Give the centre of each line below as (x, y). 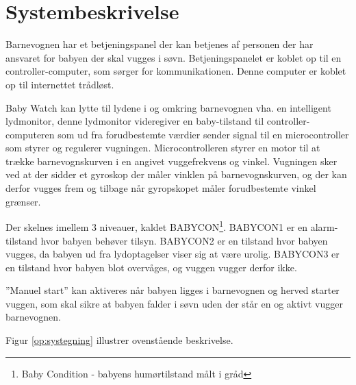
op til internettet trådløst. (60, 84)
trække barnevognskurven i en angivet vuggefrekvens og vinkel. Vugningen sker (171, 161)
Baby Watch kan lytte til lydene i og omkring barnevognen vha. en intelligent (168, 107)
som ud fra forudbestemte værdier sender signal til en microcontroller (203, 134)
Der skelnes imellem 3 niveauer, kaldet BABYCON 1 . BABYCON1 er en (157, 226)
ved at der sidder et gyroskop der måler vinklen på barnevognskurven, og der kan (176, 174)
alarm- (324, 226)
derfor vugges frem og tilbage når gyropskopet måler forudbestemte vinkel (161, 188)
